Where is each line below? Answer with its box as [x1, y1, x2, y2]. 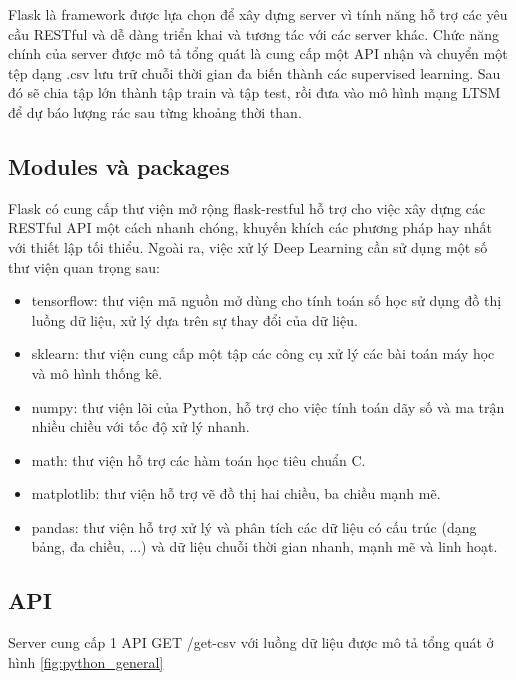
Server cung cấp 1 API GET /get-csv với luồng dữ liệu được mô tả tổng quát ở [8, 632, 494, 653]
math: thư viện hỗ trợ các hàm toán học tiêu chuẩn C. [31, 449, 366, 470]
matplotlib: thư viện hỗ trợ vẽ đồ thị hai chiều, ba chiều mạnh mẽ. [31, 483, 441, 504]
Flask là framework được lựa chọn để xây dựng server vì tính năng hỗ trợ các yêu [8, 4, 508, 24]
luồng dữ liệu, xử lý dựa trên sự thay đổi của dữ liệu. [31, 309, 358, 330]
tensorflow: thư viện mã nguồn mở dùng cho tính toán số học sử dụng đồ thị [31, 290, 502, 311]
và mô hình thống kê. [31, 362, 163, 383]
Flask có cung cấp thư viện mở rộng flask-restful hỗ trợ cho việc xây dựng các [8, 197, 486, 218]
